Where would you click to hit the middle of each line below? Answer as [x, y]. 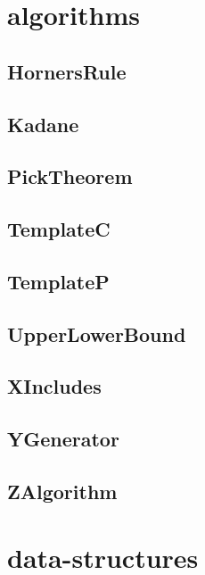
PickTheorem [70, 176]
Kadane [43, 124]
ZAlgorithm [62, 492]
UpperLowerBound [97, 333]
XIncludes [54, 386]
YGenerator [63, 439]
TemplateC [59, 229]
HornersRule [67, 71]
